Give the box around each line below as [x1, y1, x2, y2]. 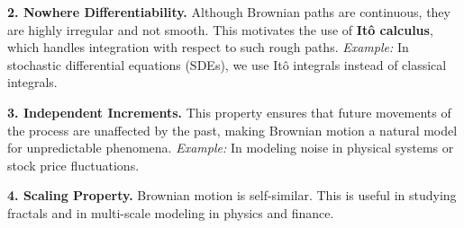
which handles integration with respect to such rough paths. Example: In [7, 38, 409, 57]
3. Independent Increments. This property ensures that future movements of [7, 102, 451, 121]
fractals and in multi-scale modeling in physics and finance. [7, 203, 334, 222]
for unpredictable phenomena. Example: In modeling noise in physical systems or [7, 138, 454, 157]
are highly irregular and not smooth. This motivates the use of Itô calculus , [7, 20, 433, 39]
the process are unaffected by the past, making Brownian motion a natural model [7, 120, 458, 139]
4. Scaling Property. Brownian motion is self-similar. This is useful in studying [7, 186, 457, 205]
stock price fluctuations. [7, 155, 140, 174]
